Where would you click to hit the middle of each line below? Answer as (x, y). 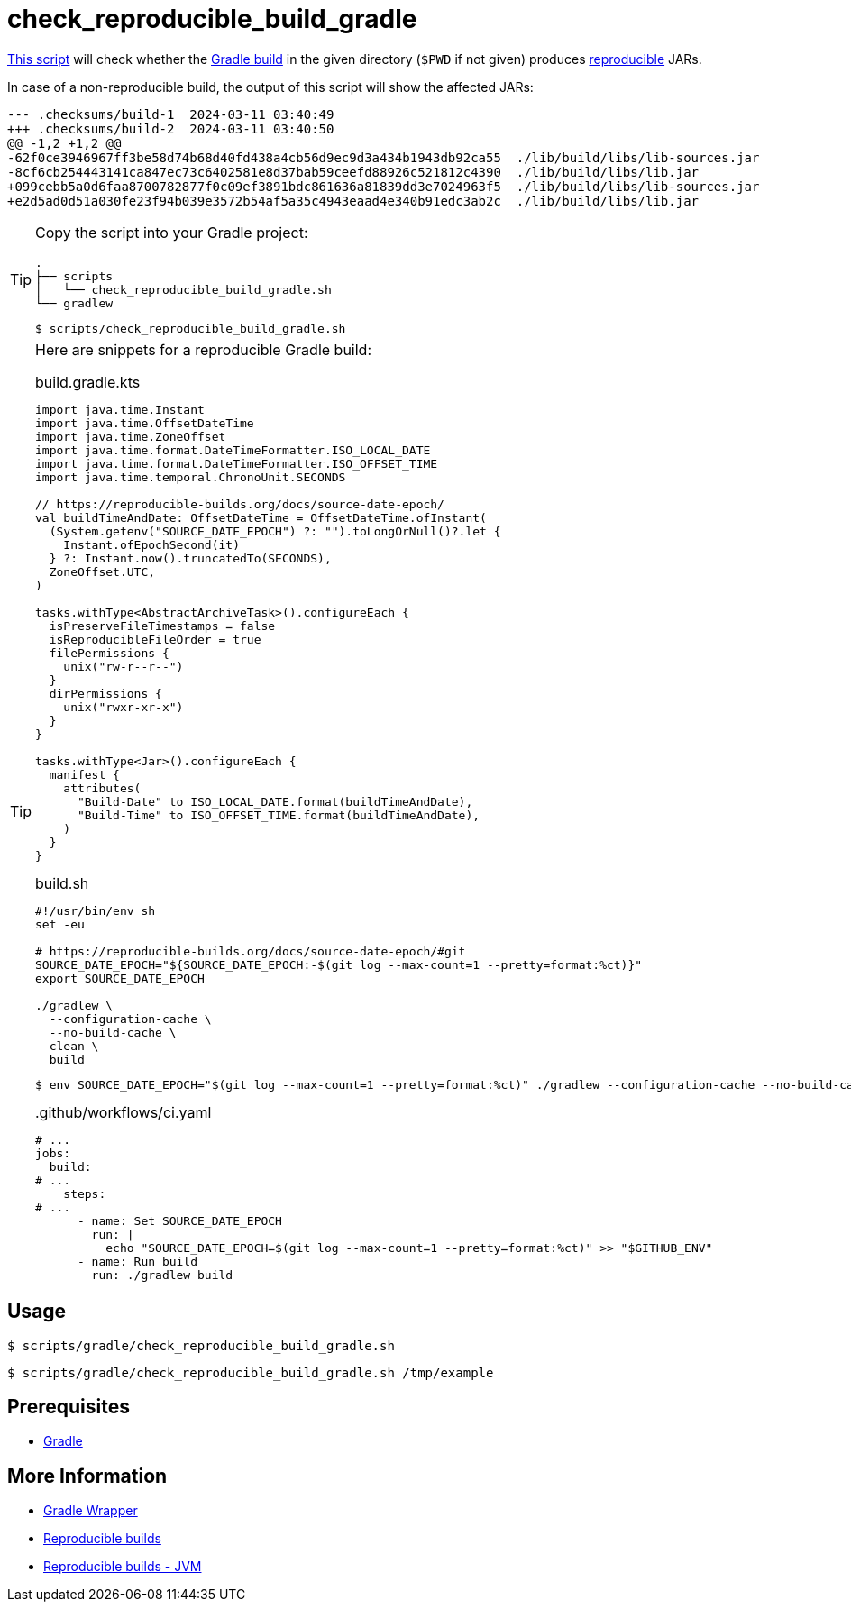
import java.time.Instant (120, 409)
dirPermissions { (105, 693)
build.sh (62, 883)
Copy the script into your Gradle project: (172, 232)
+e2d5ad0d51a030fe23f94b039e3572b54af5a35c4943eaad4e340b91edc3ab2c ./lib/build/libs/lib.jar (353, 201)
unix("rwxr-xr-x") (124, 707)
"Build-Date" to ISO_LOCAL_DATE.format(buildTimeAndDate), (275, 801)
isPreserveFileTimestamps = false (162, 626)
